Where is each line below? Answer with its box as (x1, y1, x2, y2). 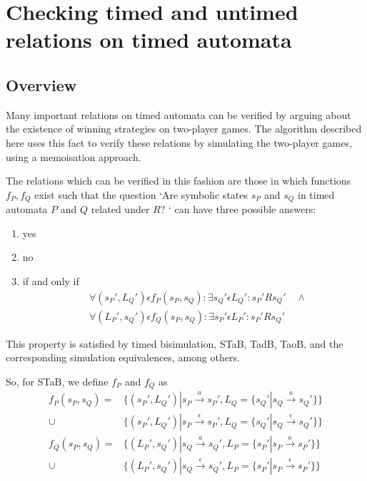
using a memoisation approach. (6, 149, 141, 164)
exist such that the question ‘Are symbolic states (34, 187, 248, 202)
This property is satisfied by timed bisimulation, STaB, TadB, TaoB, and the (6, 336, 343, 351)
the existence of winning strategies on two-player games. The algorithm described (6, 121, 362, 136)
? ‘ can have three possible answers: (160, 202, 316, 217)
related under (91, 202, 150, 217)
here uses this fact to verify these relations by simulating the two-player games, (6, 135, 352, 150)
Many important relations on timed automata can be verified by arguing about (6, 107, 351, 122)
